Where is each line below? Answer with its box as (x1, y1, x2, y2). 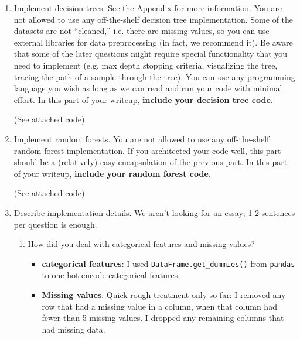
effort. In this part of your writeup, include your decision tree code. (13, 93, 274, 105)
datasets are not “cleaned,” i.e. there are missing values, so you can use (13, 25, 270, 37)
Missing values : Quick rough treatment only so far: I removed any (42, 288, 286, 300)
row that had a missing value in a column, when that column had (42, 300, 277, 312)
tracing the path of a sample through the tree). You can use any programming (13, 70, 295, 83)
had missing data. (42, 323, 105, 335)
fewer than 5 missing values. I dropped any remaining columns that (42, 311, 284, 324)
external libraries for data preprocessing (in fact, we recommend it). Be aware (13, 36, 293, 48)
